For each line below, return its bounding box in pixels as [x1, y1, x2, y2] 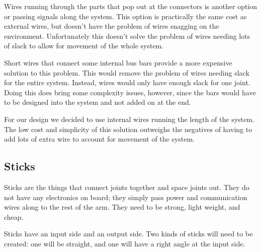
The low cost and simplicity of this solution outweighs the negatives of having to [4, 123, 252, 134]
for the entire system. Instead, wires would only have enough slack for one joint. [4, 77, 250, 88]
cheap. [4, 211, 24, 222]
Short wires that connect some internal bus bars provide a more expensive [4, 57, 232, 68]
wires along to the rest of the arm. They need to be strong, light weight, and [4, 202, 240, 212]
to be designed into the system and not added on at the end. [4, 97, 191, 107]
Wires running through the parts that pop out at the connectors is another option [4, 1, 257, 11]
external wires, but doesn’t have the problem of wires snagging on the [4, 21, 219, 31]
